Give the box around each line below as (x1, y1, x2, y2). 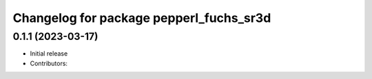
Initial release (30, 49, 68, 58)
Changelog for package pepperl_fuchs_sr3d (12, 10, 271, 25)
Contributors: (30, 59, 68, 67)
